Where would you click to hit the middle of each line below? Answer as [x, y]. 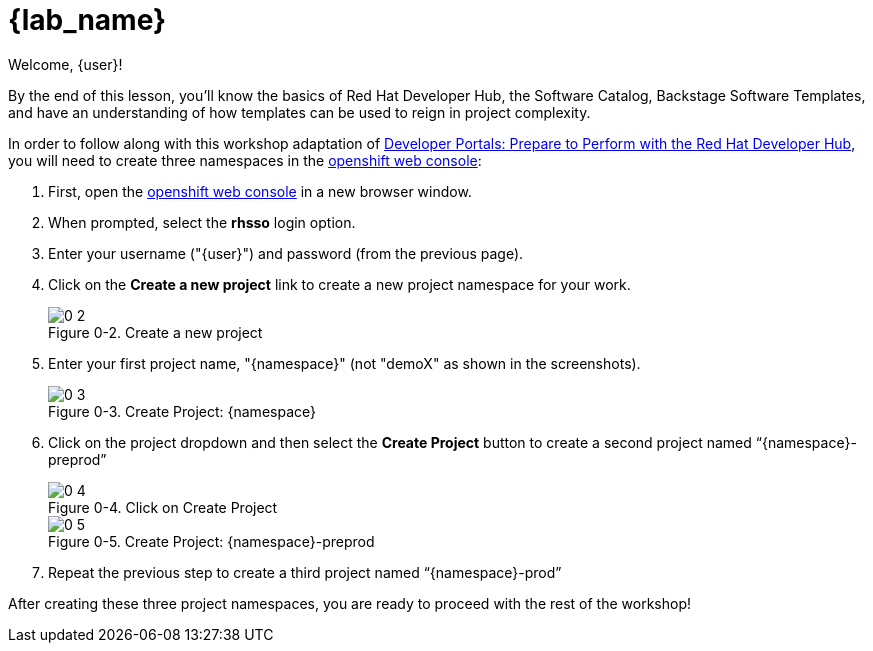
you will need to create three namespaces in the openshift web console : [245, 160]
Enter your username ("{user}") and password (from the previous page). [286, 253]
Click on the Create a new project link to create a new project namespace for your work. [339, 284]
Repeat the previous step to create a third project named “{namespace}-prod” [305, 572]
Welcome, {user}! [65, 64]
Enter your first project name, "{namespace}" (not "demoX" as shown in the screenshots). [344, 363]
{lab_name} [87, 20]
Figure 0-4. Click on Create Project [163, 507]
